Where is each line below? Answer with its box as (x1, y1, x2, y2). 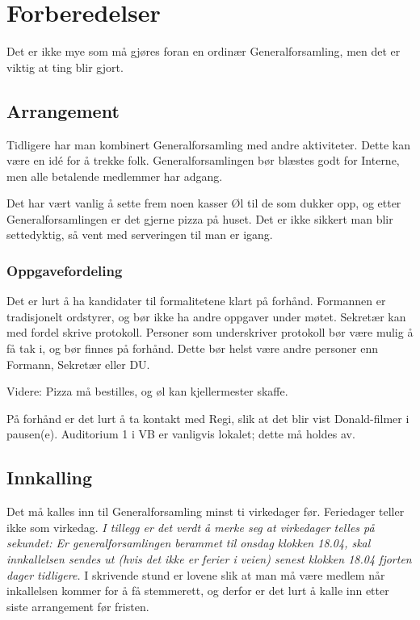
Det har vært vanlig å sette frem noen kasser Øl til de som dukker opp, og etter (6, 195, 401, 212)
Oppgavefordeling (6, 261, 123, 280)
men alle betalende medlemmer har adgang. (6, 167, 223, 184)
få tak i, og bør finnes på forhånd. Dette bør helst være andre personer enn (6, 340, 379, 357)
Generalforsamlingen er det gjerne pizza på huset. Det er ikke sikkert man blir (6, 210, 393, 227)
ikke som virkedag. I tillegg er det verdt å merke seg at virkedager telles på (6, 518, 375, 535)
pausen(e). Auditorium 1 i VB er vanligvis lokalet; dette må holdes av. (6, 425, 355, 442)
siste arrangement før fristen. (6, 597, 149, 614)
